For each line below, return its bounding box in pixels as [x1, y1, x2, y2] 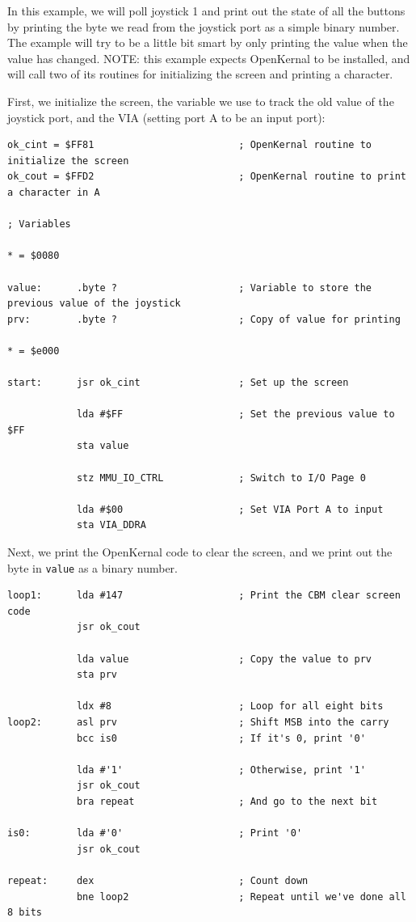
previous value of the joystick [7, 298, 181, 310]
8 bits [7, 907, 42, 919]
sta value [76, 440, 129, 452]
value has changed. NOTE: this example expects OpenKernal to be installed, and [7, 49, 410, 66]
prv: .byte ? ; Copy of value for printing [7, 313, 401, 325]
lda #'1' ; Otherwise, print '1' [76, 763, 366, 776]
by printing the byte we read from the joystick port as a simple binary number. [7, 18, 400, 35]
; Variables [7, 218, 71, 230]
